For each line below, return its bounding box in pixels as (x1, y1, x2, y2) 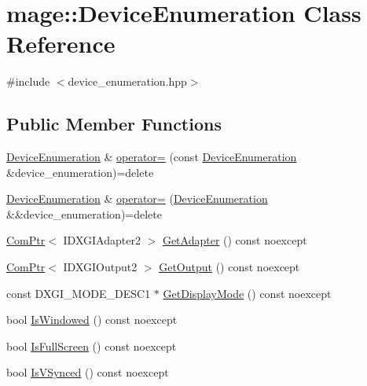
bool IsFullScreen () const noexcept (6, 337, 177, 354)
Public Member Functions (6, 112, 222, 136)
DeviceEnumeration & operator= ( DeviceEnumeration (6, 190, 268, 207)
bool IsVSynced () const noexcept (6, 364, 169, 380)
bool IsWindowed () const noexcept (6, 311, 178, 328)
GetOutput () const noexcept (159, 259, 300, 275)
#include (6, 73, 50, 90)
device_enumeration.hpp (68, 73, 187, 90)
